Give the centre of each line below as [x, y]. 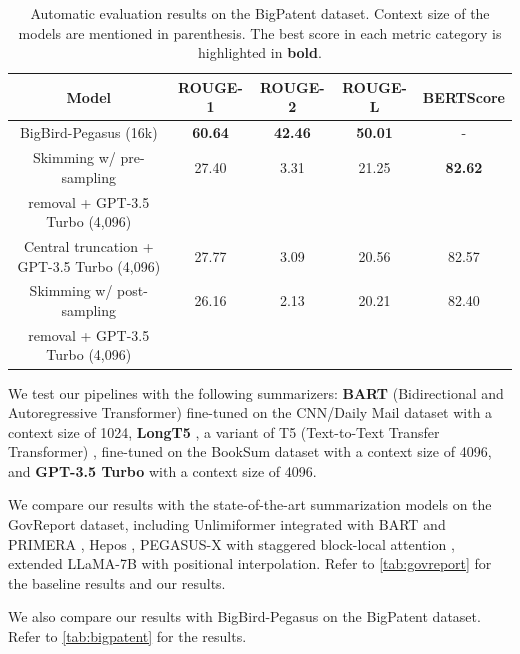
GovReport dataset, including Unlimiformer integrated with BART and [227, 524]
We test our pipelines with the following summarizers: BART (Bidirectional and [256, 392]
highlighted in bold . [260, 52]
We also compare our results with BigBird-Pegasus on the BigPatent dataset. [244, 616]
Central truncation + [88, 245]
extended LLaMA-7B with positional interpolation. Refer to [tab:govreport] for [250, 563]
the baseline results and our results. [117, 582]
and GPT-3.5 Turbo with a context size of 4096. [162, 470]
